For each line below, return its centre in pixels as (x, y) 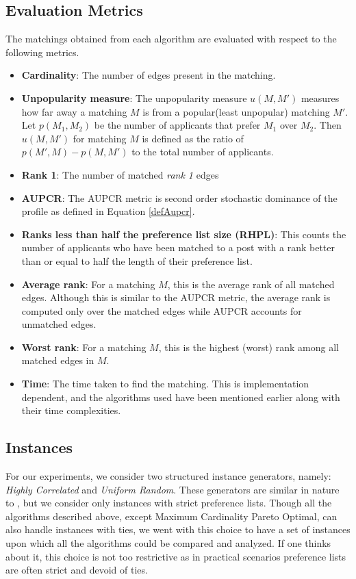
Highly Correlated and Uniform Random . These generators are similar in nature (173, 489)
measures (320, 98)
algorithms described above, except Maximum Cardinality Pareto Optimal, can (171, 516)
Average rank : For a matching (88, 284)
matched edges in (58, 360)
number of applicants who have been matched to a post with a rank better (178, 247)
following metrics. (42, 52)
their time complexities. (71, 410)
